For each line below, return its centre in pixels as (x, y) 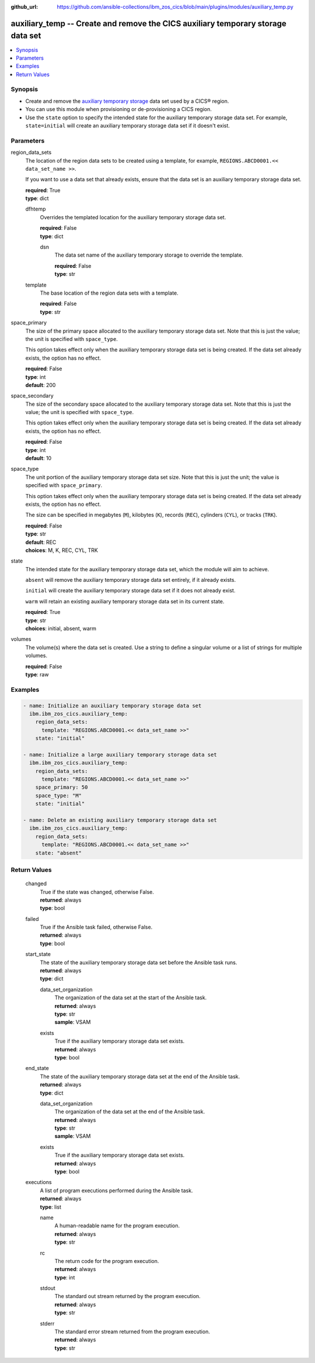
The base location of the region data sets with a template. (109, 293)
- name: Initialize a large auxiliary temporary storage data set (120, 755)
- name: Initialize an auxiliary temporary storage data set (112, 705)
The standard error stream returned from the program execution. (132, 1332)
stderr (47, 1323)
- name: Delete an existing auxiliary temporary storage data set (120, 820)
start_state (38, 954)
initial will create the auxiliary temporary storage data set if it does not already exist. (130, 591)
